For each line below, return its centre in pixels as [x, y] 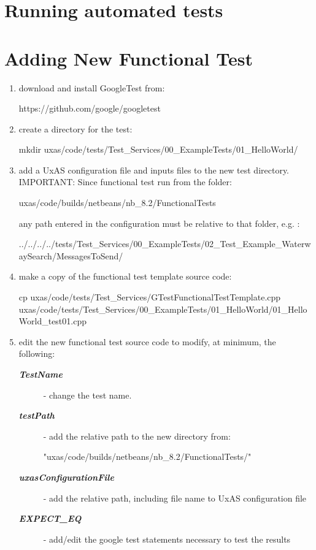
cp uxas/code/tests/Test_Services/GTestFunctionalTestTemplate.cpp [150, 297]
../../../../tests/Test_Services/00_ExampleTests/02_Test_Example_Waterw [165, 244]
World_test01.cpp [52, 321]
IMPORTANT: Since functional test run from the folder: [125, 182]
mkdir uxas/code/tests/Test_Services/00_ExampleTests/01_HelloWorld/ [158, 149]
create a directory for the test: [75, 128]
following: [37, 353]
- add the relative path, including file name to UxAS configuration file [175, 498]
